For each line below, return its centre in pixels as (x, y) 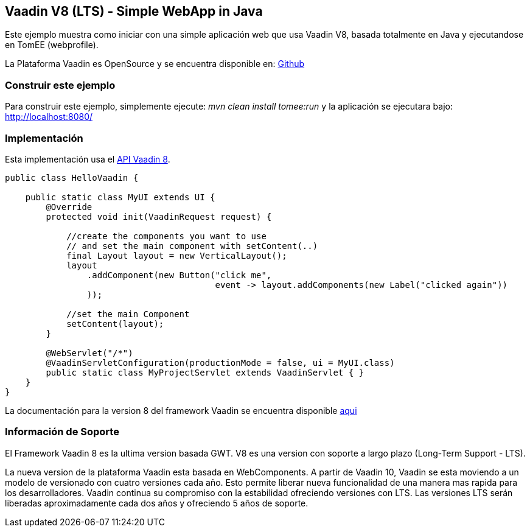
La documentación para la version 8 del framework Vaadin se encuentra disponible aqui (181, 410)
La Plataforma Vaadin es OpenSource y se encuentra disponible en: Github (155, 64)
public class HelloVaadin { (72, 177)
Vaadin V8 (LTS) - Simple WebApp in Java (134, 11)
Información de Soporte (62, 432)
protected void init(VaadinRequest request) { (159, 216)
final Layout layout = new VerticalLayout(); (177, 255)
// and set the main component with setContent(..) (192, 246)
